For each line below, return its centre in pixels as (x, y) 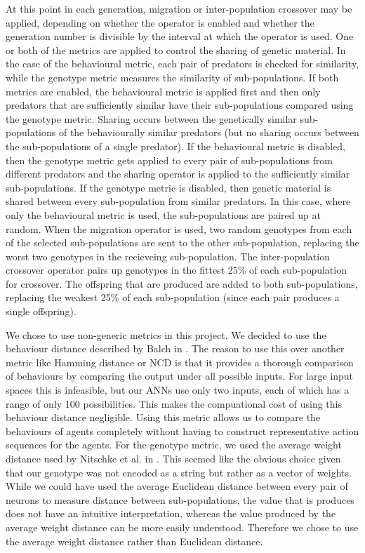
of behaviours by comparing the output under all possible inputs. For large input (180, 376)
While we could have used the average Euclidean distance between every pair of (177, 486)
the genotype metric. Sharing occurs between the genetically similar (151, 118)
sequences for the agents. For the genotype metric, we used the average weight (174, 445)
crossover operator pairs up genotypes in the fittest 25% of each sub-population (176, 270)
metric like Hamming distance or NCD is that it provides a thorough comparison (180, 362)
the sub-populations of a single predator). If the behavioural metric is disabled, (175, 146)
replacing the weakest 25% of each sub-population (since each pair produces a (173, 297)
